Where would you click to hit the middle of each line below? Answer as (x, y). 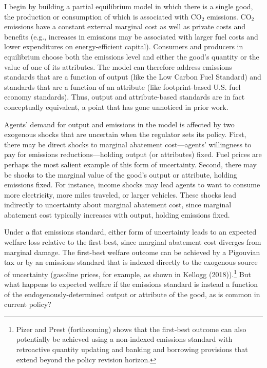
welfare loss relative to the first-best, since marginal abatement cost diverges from (133, 242)
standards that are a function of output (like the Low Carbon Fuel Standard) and (133, 77)
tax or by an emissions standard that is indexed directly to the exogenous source (131, 262)
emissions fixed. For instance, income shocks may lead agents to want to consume (132, 185)
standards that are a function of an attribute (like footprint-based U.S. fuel (122, 86)
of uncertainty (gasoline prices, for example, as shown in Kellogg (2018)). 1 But (128, 273)
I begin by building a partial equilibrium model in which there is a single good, (129, 6)
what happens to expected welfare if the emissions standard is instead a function (131, 284)
